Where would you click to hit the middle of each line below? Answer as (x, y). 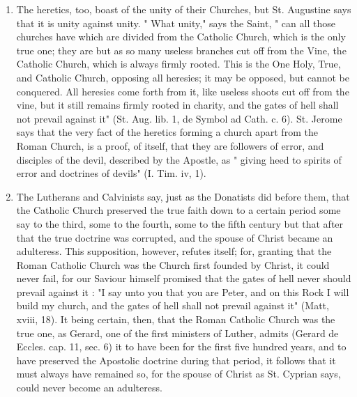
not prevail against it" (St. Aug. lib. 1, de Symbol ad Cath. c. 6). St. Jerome (179, 118)
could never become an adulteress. (89, 388)
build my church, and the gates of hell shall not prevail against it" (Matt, (173, 305)
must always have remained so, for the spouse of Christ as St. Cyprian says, (178, 374)
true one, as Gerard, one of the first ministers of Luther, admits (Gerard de (177, 333)
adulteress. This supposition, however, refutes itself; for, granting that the (174, 251)
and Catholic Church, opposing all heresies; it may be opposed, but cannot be (183, 77)
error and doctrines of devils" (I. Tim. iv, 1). (111, 173)
